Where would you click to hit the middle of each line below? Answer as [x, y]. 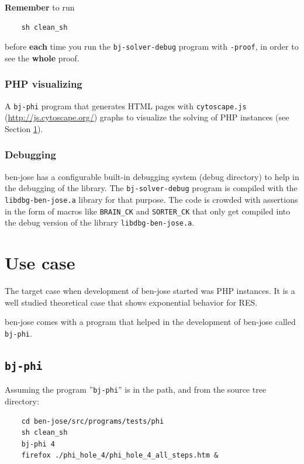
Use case [40, 263]
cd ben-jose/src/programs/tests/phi [93, 421]
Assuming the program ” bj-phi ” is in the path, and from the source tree [136, 389]
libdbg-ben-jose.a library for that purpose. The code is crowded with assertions [151, 199]
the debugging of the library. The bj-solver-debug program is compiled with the [151, 188]
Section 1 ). [24, 128]
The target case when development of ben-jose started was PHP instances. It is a [150, 291]
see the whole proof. [42, 58]
